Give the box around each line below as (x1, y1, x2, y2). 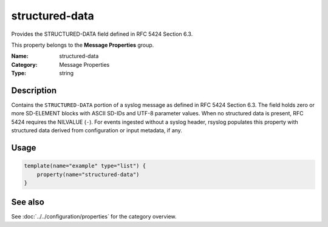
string (59, 70, 74, 77)
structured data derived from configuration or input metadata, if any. (11, 127, 182, 134)
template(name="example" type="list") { (24, 163, 146, 169)
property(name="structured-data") (36, 171, 140, 178)
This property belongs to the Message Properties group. (11, 41, 154, 49)
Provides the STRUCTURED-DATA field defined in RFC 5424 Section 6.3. (11, 30, 193, 38)
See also (11, 197, 45, 208)
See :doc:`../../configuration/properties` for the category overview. (11, 213, 177, 220)
